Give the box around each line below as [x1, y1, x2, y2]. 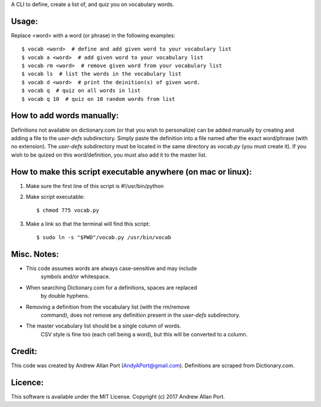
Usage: [11, 16, 39, 26]
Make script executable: [26, 193, 85, 201]
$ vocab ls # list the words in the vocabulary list [21, 71, 181, 77]
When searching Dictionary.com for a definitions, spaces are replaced [26, 284, 197, 291]
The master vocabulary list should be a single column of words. [26, 322, 181, 329]
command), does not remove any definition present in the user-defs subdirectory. [40, 311, 241, 319]
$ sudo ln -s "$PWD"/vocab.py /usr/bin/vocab [36, 234, 172, 241]
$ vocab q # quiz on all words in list [21, 87, 141, 94]
